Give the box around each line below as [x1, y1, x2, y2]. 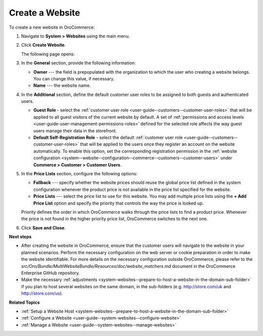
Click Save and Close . [21, 224, 66, 231]
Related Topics [9, 299, 40, 305]
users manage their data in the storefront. [33, 128, 117, 133]
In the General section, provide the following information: [21, 60, 136, 66]
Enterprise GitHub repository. [21, 270, 80, 276]
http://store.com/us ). [21, 290, 63, 297]
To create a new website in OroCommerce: [9, 24, 95, 30]
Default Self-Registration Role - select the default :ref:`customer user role [33, 134, 183, 141]
